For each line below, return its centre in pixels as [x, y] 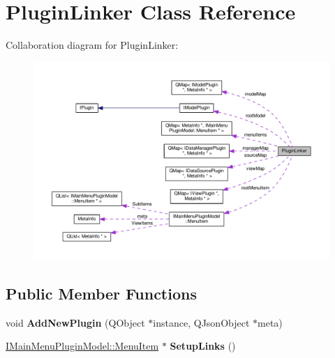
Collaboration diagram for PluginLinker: [92, 45]
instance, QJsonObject [201, 322]
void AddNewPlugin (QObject [75, 322]
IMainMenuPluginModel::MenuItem [82, 346]
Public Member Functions [101, 293]
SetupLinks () [203, 346]
